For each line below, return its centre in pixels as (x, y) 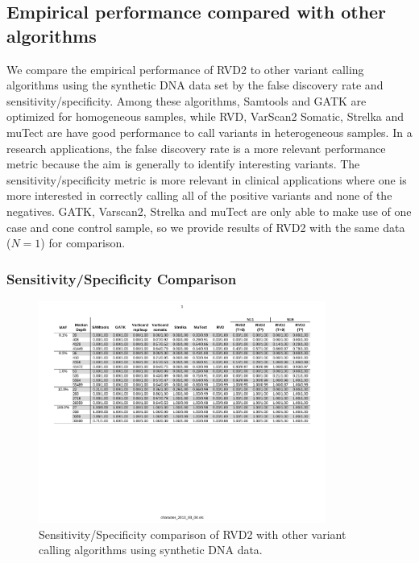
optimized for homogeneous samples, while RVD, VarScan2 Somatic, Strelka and (205, 116)
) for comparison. (83, 243)
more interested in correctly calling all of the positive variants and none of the (199, 195)
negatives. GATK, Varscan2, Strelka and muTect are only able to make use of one (209, 211)
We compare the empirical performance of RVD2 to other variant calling (185, 69)
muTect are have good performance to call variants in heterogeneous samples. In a (209, 132)
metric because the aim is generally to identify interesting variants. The (183, 164)
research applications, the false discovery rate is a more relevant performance (196, 148)
